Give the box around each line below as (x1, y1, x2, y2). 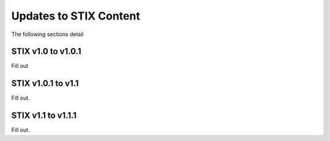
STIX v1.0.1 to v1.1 (11, 78, 79, 89)
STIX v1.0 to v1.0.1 (11, 46, 82, 57)
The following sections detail (11, 31, 84, 38)
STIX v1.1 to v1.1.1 (11, 110, 77, 121)
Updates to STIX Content (11, 9, 141, 23)
